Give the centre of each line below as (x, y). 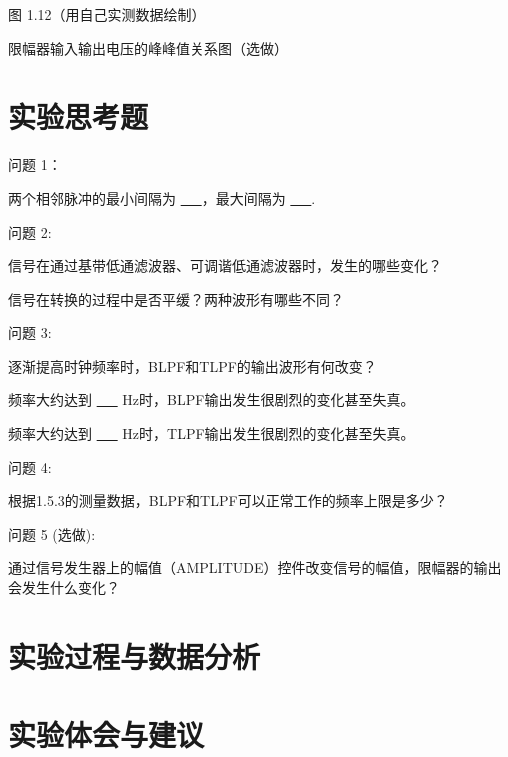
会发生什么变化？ (64, 587)
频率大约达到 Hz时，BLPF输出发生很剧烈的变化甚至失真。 (211, 399)
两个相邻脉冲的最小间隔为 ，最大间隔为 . (162, 197)
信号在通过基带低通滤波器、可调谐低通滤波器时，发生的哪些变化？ (225, 265)
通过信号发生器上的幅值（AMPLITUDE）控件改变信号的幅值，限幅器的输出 (255, 567)
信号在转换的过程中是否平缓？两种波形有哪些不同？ (176, 298)
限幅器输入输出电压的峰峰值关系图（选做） (148, 47)
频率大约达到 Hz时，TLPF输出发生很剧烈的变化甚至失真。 (211, 433)
